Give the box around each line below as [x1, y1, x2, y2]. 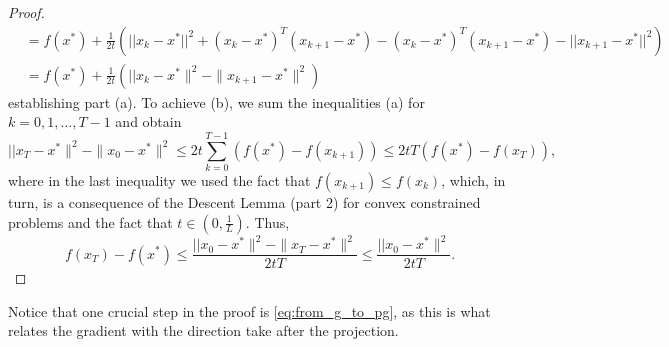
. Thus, [245, 211, 290, 232]
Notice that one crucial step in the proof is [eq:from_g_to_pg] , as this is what [8, 300, 491, 321]
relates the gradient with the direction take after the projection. [8, 320, 399, 341]
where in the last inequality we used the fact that [8, 169, 311, 190]
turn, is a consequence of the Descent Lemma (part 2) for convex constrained [8, 191, 481, 212]
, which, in [441, 169, 506, 190]
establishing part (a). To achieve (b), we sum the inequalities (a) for [8, 91, 425, 112]
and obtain [115, 111, 182, 132]
